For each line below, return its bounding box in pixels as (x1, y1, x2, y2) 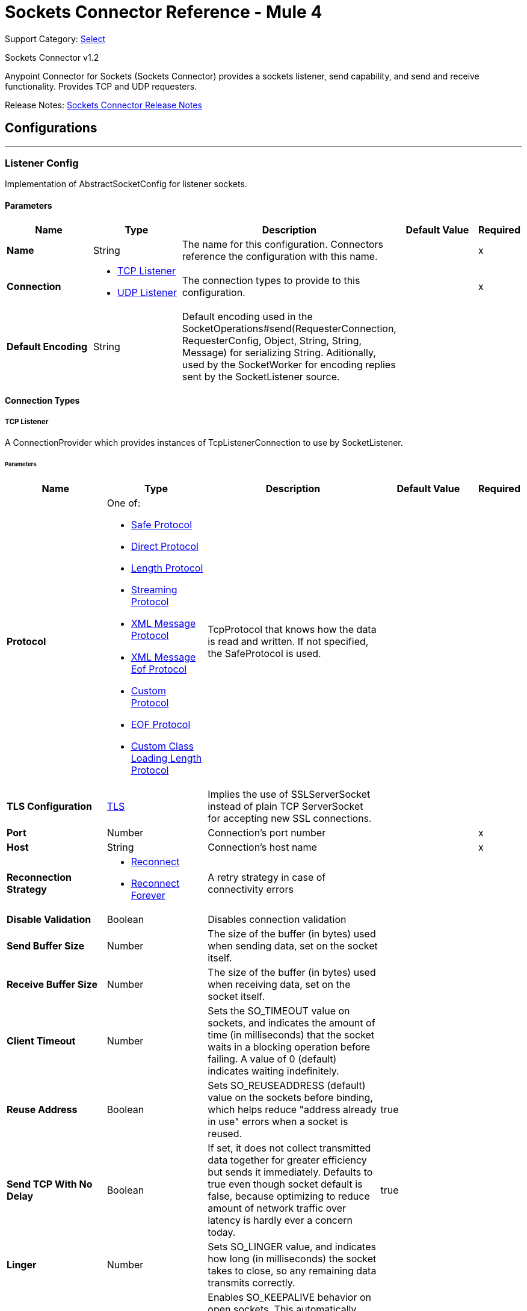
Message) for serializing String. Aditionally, (182, 346, 376, 359)
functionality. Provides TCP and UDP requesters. (5, 81, 197, 91)
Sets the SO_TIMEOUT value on (208, 1004, 350, 1017)
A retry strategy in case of (208, 871, 326, 883)
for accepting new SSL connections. (208, 812, 372, 824)
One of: (106, 496, 141, 509)
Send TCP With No (7, 1177, 93, 1190)
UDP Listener (117, 286, 177, 298)
